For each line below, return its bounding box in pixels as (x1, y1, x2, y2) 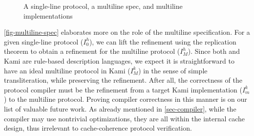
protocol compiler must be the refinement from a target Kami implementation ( (4, 84, 242, 94)
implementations (23, 10, 73, 21)
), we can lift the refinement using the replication (89, 36, 236, 46)
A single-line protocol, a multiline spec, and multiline (23, 1, 183, 11)
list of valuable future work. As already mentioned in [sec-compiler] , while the (4, 103, 236, 113)
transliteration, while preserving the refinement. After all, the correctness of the (4, 75, 242, 85)
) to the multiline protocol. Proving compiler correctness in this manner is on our (4, 94, 247, 104)
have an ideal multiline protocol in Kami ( (4, 65, 130, 75)
